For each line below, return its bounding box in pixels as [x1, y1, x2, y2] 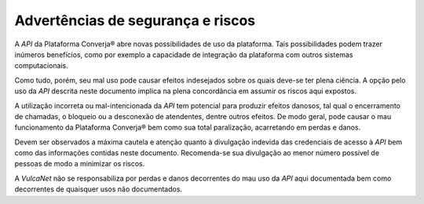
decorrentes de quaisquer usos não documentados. [14, 184, 183, 194]
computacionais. [14, 61, 68, 71]
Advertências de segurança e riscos [14, 12, 256, 29]
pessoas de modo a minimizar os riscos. [14, 159, 145, 169]
